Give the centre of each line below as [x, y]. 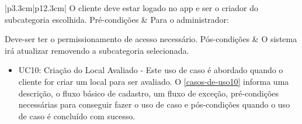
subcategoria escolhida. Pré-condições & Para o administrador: [117, 19]
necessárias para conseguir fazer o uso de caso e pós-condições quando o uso [154, 104]
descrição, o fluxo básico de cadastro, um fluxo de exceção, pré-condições [149, 93]
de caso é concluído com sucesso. [77, 116]
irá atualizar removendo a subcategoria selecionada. [97, 50]
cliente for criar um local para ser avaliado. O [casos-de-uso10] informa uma [154, 81]
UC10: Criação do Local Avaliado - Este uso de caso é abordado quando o [151, 70]
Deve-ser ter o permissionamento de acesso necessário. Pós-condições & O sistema [151, 39]
